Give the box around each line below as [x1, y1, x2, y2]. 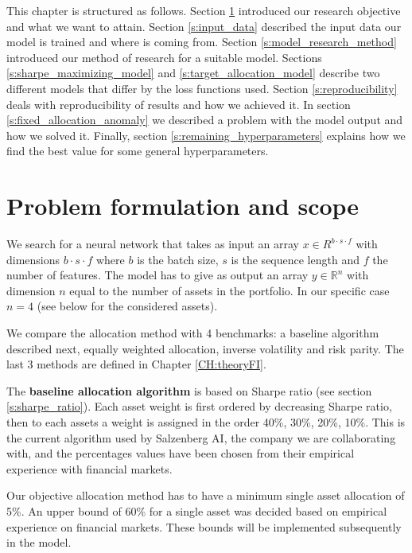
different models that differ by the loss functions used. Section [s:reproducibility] [6, 80, 398, 96]
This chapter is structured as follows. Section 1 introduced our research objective [6, 2, 401, 18]
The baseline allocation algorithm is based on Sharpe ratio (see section [6, 382, 372, 399]
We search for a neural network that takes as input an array [6, 236, 299, 252]
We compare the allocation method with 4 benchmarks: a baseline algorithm [6, 325, 379, 341]
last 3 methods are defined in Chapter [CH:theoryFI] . [6, 356, 266, 372]
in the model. [6, 534, 72, 551]
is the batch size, [137, 251, 219, 267]
